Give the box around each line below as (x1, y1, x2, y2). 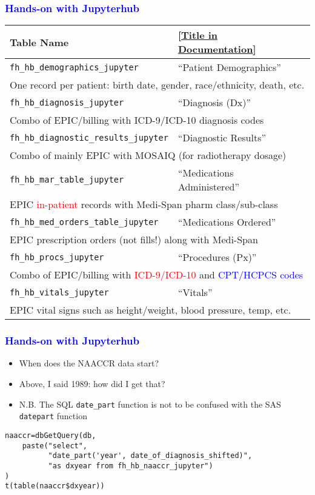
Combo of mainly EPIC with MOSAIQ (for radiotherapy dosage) (10, 148, 287, 163)
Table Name (10, 35, 69, 49)
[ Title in (177, 28, 218, 42)
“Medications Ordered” (177, 215, 276, 229)
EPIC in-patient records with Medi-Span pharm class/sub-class (10, 197, 278, 212)
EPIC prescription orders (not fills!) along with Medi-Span (10, 232, 258, 247)
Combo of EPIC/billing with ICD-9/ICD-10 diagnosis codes (10, 113, 264, 127)
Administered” (177, 180, 239, 194)
